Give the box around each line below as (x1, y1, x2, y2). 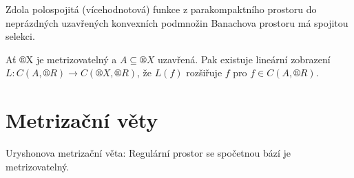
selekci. (6, 29, 35, 43)
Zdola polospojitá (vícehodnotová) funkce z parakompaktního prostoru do (6, 2, 317, 16)
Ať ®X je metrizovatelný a (6, 52, 117, 66)
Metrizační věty (6, 106, 158, 134)
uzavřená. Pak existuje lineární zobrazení (157, 52, 331, 66)
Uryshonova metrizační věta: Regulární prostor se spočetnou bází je (6, 146, 291, 160)
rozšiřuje (186, 65, 222, 80)
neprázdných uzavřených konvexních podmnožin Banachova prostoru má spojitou (6, 15, 348, 30)
